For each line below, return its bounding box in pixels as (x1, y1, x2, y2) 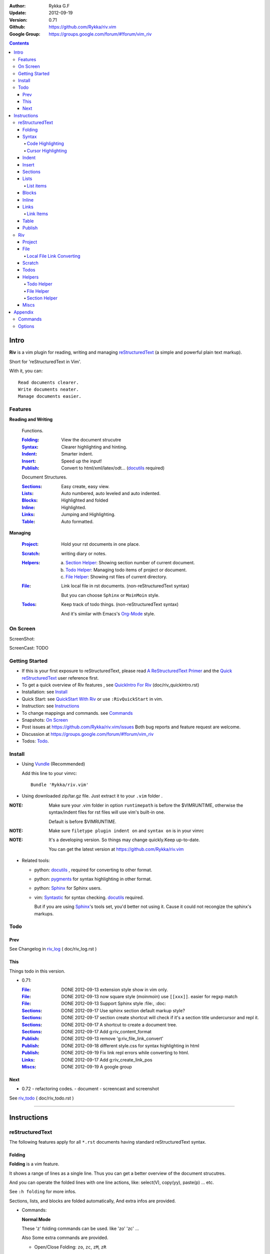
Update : (9, 10, 27, 16)
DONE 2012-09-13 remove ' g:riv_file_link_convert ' (61, 1036, 163, 1042)
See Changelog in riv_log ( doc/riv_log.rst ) (9, 946, 97, 952)
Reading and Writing (9, 416, 53, 422)
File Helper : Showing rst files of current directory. (65, 574, 167, 579)
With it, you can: (9, 368, 43, 374)
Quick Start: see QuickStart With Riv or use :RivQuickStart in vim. (21, 696, 163, 702)
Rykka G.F (48, 3, 70, 9)
